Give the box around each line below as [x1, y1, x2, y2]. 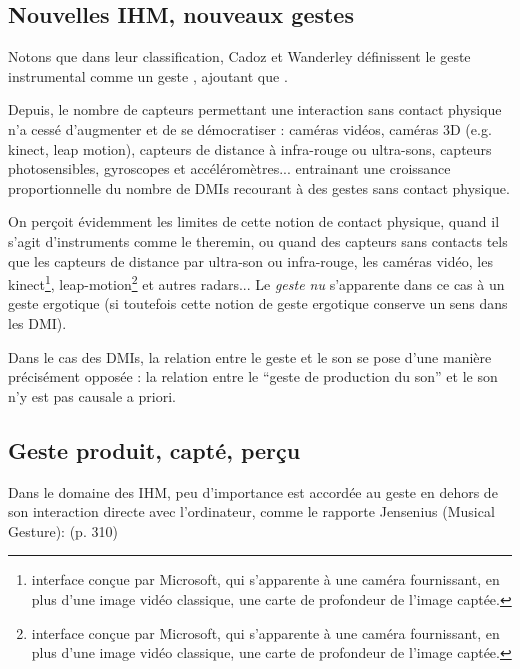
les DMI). [8, 312, 67, 333]
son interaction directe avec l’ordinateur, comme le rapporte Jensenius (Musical [8, 501, 495, 522]
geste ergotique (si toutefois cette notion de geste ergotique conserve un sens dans [8, 293, 508, 314]
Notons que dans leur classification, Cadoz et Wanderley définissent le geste [8, 46, 471, 67]
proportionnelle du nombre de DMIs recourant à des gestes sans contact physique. [8, 177, 510, 198]
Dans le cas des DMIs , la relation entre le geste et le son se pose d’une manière [8, 346, 492, 367]
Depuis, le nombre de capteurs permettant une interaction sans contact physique [8, 99, 502, 120]
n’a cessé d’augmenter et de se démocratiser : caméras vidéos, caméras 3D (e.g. [8, 118, 492, 139]
